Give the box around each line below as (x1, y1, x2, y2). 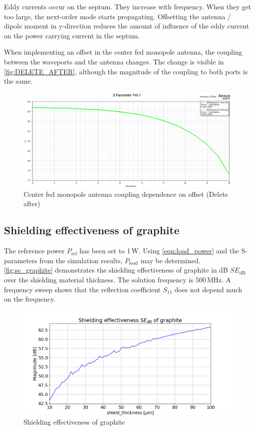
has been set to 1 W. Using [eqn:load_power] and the (79, 246, 239, 256)
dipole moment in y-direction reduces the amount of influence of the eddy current (4, 21, 249, 31)
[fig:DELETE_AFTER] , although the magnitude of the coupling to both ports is (4, 66, 248, 76)
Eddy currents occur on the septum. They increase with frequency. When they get (4, 1, 251, 11)
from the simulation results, (39, 255, 123, 265)
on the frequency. (4, 294, 56, 304)
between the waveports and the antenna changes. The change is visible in (4, 56, 224, 66)
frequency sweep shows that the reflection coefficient (4, 284, 161, 294)
